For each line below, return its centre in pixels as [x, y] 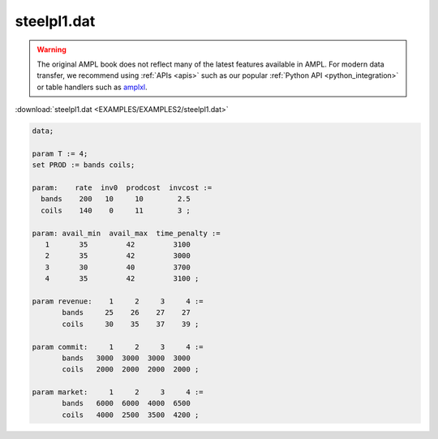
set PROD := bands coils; [84, 165]
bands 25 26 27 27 [126, 313]
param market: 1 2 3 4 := [118, 392]
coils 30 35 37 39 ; [131, 324]
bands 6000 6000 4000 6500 [126, 403]
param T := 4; [60, 153]
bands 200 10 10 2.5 [116, 199]
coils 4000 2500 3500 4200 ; [131, 415]
